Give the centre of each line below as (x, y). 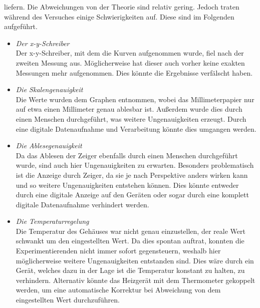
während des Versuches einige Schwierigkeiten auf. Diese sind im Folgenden (119, 16)
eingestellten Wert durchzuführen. (68, 300)
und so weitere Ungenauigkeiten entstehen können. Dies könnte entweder (127, 185)
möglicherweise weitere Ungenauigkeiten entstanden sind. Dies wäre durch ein (135, 260)
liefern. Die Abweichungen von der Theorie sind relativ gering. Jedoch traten (122, 7)
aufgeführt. (21, 26)
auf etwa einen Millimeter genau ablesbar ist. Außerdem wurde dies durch (129, 109)
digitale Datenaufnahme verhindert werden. (82, 204)
